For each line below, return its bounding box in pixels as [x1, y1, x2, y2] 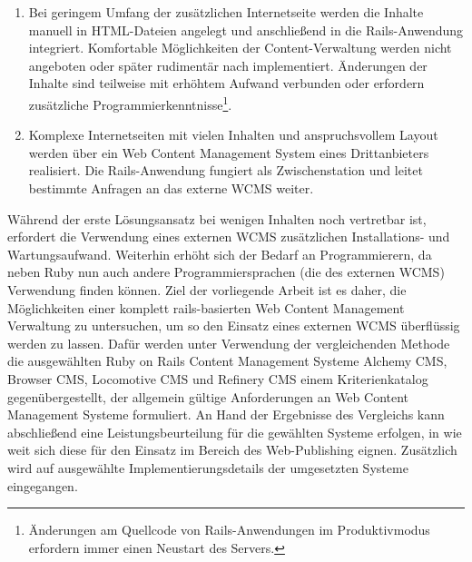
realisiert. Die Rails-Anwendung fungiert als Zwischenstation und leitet [28, 161, 423, 180]
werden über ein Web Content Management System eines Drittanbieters [28, 143, 429, 162]
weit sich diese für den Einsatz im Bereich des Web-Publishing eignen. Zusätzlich [7, 440, 457, 459]
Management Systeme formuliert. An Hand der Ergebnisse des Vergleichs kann [7, 405, 445, 424]
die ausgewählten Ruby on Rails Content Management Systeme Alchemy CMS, [7, 351, 447, 370]
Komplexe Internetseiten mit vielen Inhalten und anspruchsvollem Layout [28, 125, 438, 144]
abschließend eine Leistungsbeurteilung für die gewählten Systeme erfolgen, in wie [7, 422, 462, 441]
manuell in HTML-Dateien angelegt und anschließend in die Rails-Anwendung [28, 20, 464, 39]
